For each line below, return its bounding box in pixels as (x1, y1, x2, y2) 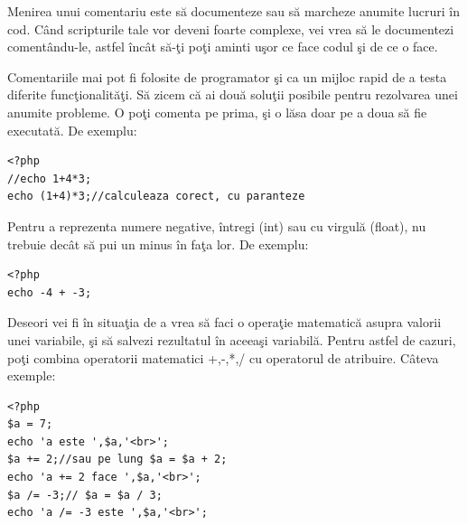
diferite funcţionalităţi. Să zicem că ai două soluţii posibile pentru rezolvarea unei (7, 85, 458, 104)
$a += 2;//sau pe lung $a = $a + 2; (7, 453, 228, 466)
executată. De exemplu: (7, 120, 137, 139)
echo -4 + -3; (7, 286, 92, 299)
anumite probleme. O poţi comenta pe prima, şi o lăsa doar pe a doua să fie (7, 102, 427, 121)
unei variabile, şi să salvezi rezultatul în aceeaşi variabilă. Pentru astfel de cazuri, (7, 330, 456, 349)
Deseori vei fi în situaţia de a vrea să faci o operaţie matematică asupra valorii (7, 313, 442, 332)
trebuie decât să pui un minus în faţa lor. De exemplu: (7, 234, 309, 253)
